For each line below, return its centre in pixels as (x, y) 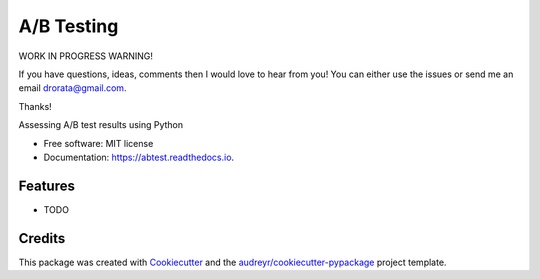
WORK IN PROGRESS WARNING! (86, 56)
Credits (42, 238)
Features (46, 185)
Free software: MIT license (98, 143)
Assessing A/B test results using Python (101, 125)
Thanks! (35, 106)
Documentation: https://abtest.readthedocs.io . (139, 157)
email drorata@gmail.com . (72, 88)
